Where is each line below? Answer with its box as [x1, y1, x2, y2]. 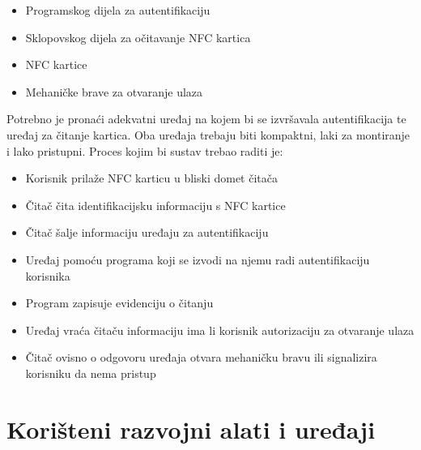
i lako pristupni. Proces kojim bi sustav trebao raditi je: [6, 142, 283, 159]
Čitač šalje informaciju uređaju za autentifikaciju [25, 224, 269, 241]
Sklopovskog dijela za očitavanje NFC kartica [25, 28, 251, 45]
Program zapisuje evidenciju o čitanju [25, 294, 214, 311]
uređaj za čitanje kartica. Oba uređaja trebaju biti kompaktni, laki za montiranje [6, 126, 410, 143]
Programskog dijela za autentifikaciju [25, 2, 210, 18]
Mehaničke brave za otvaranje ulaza [25, 83, 203, 100]
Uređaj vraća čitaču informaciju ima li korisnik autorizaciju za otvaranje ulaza [25, 321, 415, 338]
